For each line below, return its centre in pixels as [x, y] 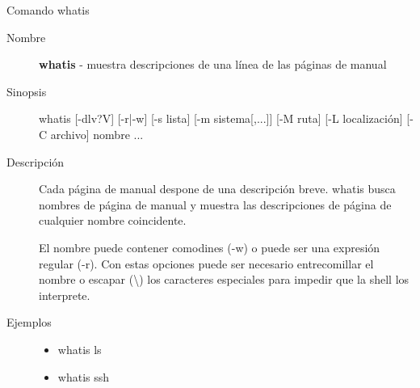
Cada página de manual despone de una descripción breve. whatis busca [217, 189]
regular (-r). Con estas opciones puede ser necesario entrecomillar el [206, 263]
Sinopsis [27, 91]
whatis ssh [84, 376]
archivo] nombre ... [97, 134]
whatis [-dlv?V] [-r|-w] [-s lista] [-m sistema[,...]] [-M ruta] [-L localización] [221, 118]
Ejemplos [29, 322]
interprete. [65, 295]
